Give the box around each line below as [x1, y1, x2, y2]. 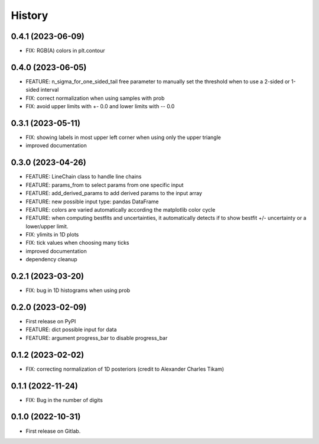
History [11, 9, 48, 22]
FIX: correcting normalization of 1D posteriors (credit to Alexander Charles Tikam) [25, 365, 224, 372]
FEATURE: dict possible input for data [25, 326, 118, 333]
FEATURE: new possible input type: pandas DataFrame [25, 198, 159, 205]
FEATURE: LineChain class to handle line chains [25, 173, 142, 180]
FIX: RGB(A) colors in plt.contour [25, 47, 106, 54]
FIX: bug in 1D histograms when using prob [25, 287, 130, 294]
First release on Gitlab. [25, 427, 81, 435]
